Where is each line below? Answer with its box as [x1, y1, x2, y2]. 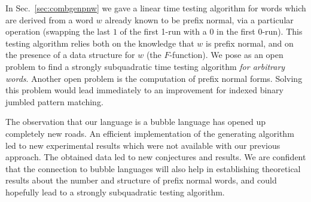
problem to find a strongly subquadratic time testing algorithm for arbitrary [5, 60, 285, 72]
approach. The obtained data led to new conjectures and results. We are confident [5, 151, 306, 163]
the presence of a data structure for [5, 48, 135, 61]
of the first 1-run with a [120, 25, 207, 38]
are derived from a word [5, 13, 94, 26]
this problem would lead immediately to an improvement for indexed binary [5, 84, 283, 96]
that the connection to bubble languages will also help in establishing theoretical [5, 162, 301, 175]
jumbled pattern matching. [5, 95, 103, 108]
